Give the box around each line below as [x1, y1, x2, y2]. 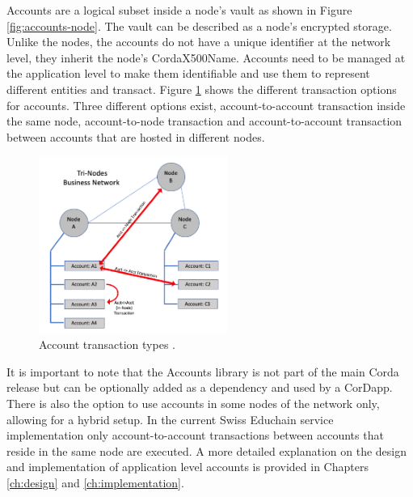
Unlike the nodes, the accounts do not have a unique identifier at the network [6, 33, 391, 50]
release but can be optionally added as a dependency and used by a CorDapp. [6, 379, 393, 396]
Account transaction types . [39, 336, 175, 353]
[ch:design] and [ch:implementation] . [6, 474, 184, 491]
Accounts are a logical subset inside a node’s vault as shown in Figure [6, 2, 352, 18]
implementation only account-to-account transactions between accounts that [6, 427, 384, 444]
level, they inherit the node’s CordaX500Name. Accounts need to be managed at [6, 49, 406, 66]
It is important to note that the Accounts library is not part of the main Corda [6, 363, 399, 380]
